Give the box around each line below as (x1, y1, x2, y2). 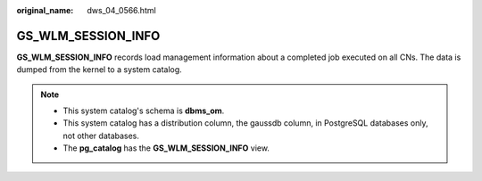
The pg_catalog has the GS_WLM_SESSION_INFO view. (62, 143, 270, 153)
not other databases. (62, 130, 140, 141)
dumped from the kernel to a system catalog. (16, 64, 182, 75)
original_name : (16, 5, 74, 15)
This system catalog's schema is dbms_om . (62, 105, 225, 116)
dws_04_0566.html (87, 5, 156, 15)
